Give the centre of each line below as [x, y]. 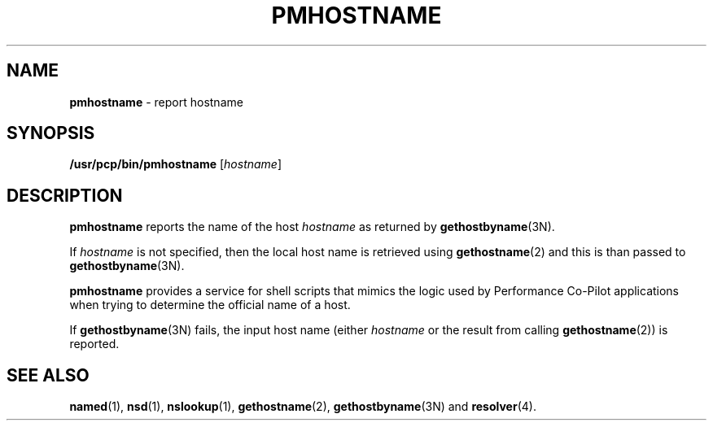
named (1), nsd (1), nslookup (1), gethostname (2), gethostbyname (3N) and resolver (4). [303, 407]
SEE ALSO [48, 375]
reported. [94, 344]
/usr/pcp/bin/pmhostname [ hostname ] [176, 164]
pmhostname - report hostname [156, 102]
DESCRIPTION [65, 195]
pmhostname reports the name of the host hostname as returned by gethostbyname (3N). [312, 227]
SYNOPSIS [51, 133]
